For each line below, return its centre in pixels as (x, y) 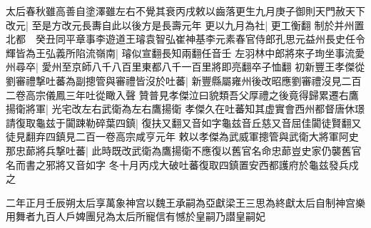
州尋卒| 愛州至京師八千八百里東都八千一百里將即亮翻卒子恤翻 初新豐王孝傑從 (185, 67)
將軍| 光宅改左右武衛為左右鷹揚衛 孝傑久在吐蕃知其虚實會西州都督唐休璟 (195, 109)
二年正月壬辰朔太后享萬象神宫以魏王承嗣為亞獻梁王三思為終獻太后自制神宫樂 (185, 202)
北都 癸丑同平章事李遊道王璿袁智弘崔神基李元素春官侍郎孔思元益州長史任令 (185, 39)
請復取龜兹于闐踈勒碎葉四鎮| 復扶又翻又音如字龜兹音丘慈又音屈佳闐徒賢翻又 (184, 122)
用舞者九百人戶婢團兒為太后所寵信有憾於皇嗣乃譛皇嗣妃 (136, 216)
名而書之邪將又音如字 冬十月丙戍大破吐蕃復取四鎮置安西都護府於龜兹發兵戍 (182, 164)
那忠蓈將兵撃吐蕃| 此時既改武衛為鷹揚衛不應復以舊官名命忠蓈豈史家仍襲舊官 (184, 150)
